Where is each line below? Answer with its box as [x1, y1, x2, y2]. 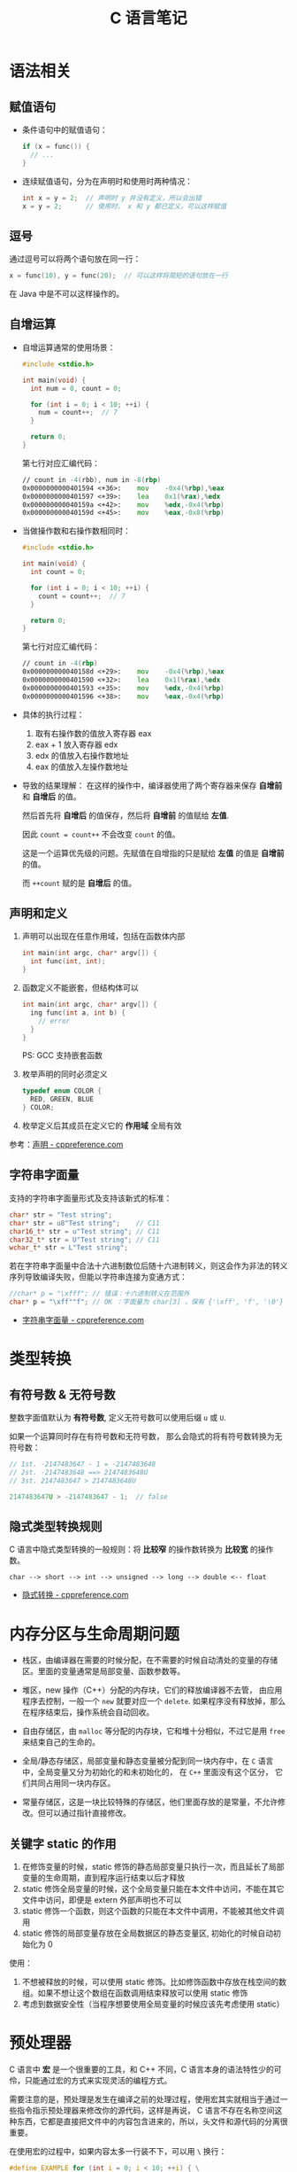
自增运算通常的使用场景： [21, 342, 116, 353]
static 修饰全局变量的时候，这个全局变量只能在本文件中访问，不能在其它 [21, 1884, 285, 1895]
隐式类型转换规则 [9, 1519, 103, 1534]
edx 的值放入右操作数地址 [34, 750, 129, 760]
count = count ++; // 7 [38, 591, 126, 601]
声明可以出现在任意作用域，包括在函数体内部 [21, 931, 186, 942]
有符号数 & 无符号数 [9, 1387, 117, 1402]
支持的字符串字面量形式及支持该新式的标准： [9, 1193, 172, 1203]
